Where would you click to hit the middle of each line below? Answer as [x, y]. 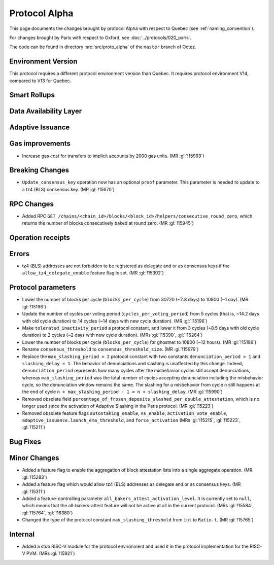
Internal [22, 534]
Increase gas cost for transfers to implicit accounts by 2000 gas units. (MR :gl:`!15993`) [113, 156]
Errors [20, 254]
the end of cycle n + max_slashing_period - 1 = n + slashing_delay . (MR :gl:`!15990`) [122, 392]
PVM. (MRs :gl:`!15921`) [51, 553]
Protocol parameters [43, 287]
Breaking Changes [39, 170]
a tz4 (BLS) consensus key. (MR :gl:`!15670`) [68, 189]
